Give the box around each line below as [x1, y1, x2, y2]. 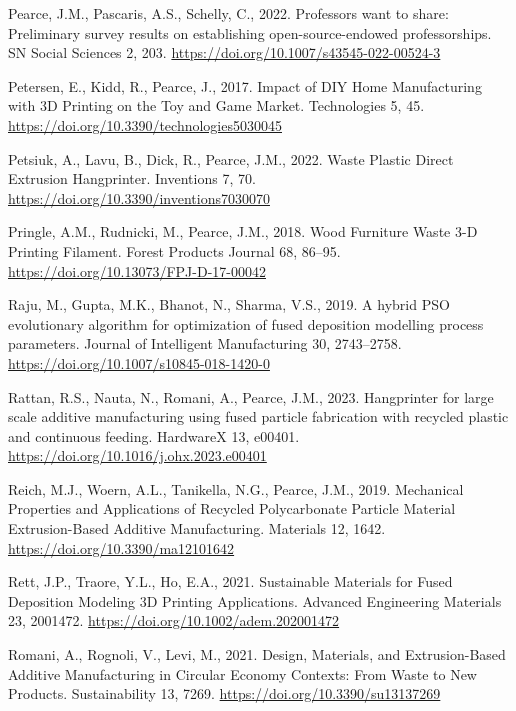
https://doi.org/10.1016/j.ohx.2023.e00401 [8, 445, 267, 466]
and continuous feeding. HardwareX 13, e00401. [8, 425, 300, 446]
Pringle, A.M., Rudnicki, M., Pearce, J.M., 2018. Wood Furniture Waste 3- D [8, 221, 478, 242]
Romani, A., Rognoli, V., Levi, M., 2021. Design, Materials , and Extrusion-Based [8, 644, 506, 665]
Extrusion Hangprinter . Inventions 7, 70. [8, 168, 256, 189]
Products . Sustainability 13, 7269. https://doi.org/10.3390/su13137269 [8, 683, 441, 704]
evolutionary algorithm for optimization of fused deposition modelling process [8, 313, 484, 334]
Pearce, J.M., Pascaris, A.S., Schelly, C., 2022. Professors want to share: [8, 3, 449, 23]
